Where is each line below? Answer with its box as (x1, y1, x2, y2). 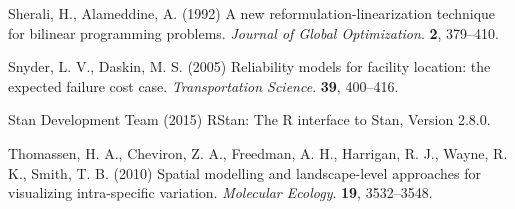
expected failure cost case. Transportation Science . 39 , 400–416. (8, 75, 399, 96)
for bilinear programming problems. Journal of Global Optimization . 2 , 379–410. (8, 22, 499, 43)
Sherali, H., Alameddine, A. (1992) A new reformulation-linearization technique (8, 3, 496, 23)
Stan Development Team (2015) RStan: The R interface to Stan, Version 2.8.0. (8, 109, 491, 130)
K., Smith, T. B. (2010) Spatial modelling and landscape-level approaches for (8, 162, 481, 183)
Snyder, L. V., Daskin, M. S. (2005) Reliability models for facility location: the (8, 56, 491, 77)
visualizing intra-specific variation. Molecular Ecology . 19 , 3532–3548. (8, 182, 433, 203)
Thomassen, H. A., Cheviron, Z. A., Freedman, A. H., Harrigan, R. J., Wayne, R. (8, 142, 508, 163)
